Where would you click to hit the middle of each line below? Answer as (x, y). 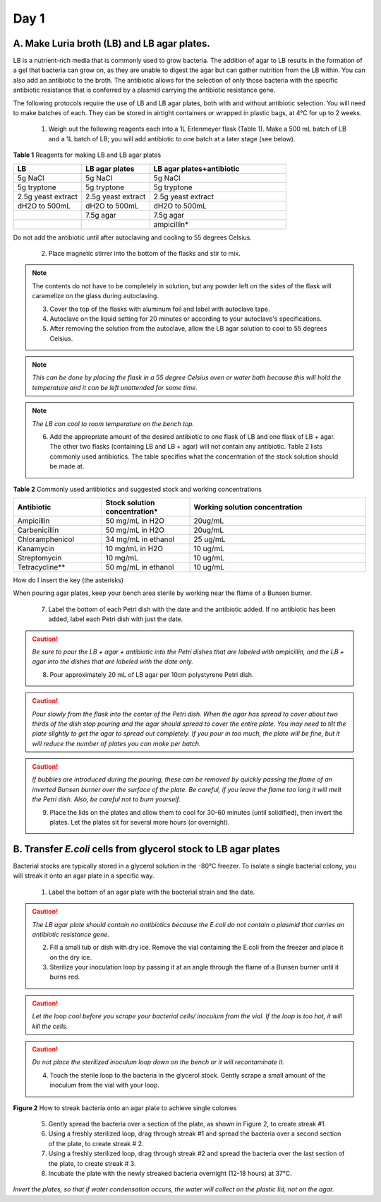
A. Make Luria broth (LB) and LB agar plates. (112, 43)
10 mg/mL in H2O (134, 549)
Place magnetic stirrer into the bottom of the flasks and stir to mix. (145, 253)
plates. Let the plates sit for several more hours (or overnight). (140, 823)
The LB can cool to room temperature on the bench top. (113, 423)
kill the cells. (50, 1026)
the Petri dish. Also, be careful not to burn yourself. (107, 799)
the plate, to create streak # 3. (92, 1163)
